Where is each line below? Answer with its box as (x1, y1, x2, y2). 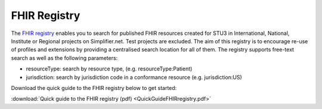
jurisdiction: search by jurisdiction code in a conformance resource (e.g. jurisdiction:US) (26, 73, 243, 81)
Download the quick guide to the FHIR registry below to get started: (11, 84, 177, 91)
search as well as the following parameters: (11, 54, 118, 62)
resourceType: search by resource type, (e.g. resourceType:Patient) (26, 65, 193, 72)
